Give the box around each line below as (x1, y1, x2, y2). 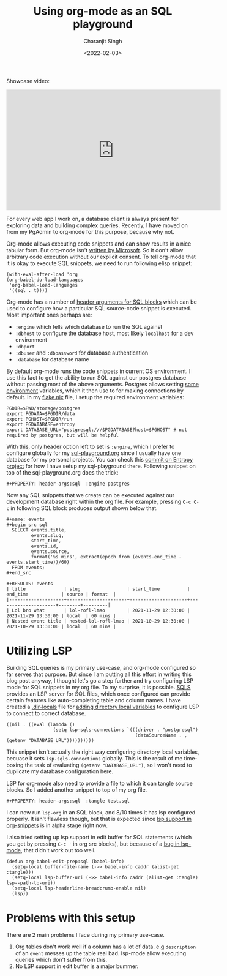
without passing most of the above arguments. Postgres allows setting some (6, 380, 199, 388)
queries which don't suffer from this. (15, 956, 108, 963)
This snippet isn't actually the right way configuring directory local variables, (6, 748, 199, 756)
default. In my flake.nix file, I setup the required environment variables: (6, 393, 185, 400)
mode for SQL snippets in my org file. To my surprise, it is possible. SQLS (6, 683, 191, 691)
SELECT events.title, (12, 527, 67, 533)
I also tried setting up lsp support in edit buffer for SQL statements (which (6, 833, 192, 841)
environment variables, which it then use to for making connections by (6, 387, 184, 394)
